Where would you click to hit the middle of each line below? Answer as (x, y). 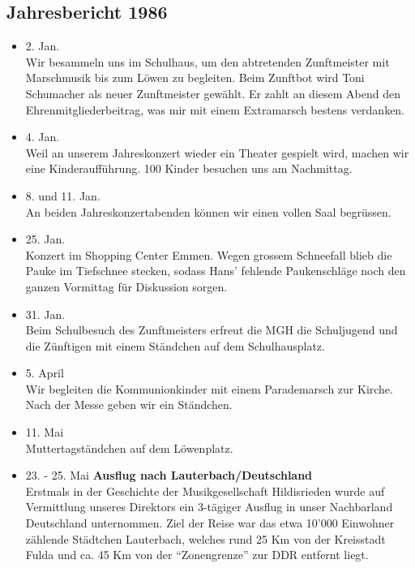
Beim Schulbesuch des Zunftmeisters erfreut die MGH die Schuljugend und (212, 330)
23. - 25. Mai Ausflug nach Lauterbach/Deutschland (169, 475)
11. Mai (45, 432)
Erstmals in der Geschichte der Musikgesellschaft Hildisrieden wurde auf (205, 491)
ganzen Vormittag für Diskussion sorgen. (126, 286)
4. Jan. (43, 137)
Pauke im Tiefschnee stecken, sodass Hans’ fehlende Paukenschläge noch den (216, 271)
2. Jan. (43, 46)
